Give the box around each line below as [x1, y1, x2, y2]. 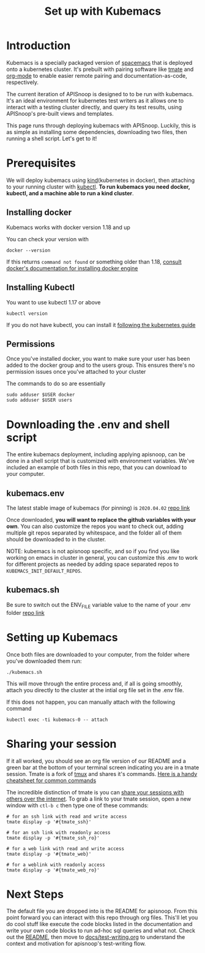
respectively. [6, 78, 39, 86]
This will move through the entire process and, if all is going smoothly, [6, 680, 183, 687]
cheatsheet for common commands [6, 777, 97, 784]
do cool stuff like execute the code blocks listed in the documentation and [6, 921, 193, 928]
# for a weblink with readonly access [6, 862, 105, 868]
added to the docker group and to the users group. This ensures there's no [6, 361, 195, 369]
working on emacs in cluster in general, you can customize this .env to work [6, 554, 198, 562]
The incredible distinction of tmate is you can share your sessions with [6, 788, 184, 796]
